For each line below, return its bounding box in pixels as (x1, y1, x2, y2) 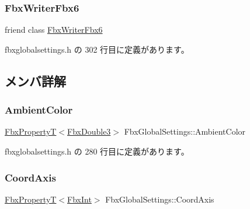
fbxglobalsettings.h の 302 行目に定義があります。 (5, 43, 189, 55)
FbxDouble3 (67, 125, 111, 138)
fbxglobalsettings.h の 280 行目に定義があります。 (5, 145, 189, 157)
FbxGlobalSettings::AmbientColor (124, 125, 246, 138)
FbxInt (67, 193, 92, 205)
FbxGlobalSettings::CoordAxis (105, 193, 214, 205)
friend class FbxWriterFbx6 (5, 23, 103, 36)
